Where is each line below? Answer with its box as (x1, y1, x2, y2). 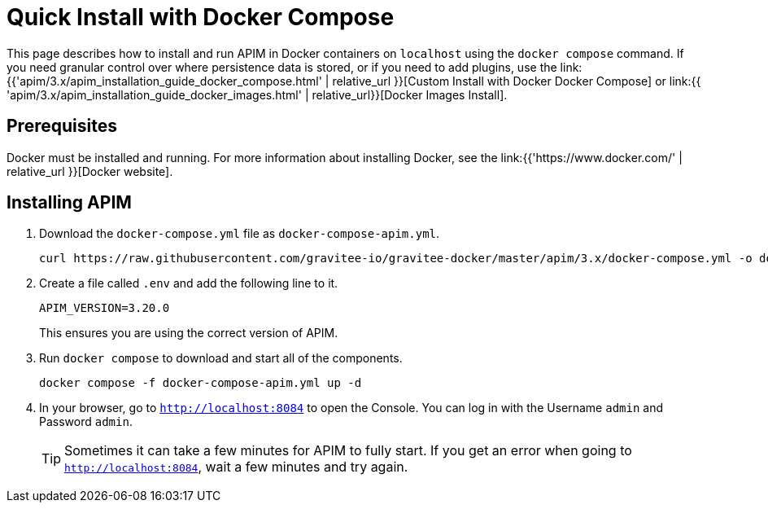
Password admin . (39, 415, 133, 429)
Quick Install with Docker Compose (7, 3, 395, 31)
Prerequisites (7, 116, 117, 137)
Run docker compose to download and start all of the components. (39, 351, 403, 366)
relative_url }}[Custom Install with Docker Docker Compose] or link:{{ (332, 73, 701, 88)
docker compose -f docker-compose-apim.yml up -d (39, 376, 362, 390)
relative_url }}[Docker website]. (7, 164, 173, 178)
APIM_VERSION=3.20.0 (39, 301, 170, 315)
